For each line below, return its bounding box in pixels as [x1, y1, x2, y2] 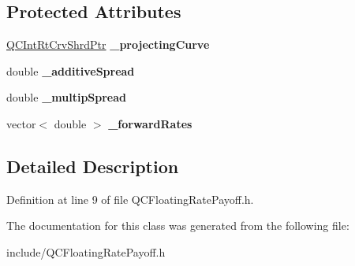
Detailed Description [6, 153, 179, 178]
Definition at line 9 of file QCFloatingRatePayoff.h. [6, 190, 254, 207]
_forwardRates [108, 115, 192, 131]
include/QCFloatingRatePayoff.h [6, 243, 166, 260]
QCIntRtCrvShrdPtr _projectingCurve [6, 36, 210, 53]
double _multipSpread [6, 89, 127, 105]
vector [6, 115, 36, 131]
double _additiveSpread [6, 62, 135, 79]
